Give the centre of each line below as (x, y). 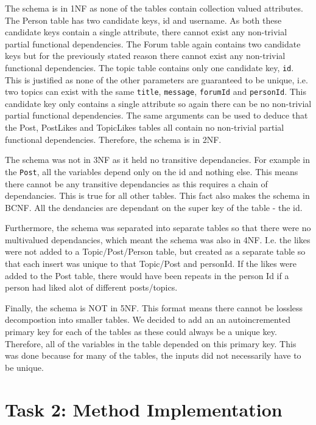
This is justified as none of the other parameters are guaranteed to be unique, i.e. (156, 79)
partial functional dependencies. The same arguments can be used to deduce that (156, 115)
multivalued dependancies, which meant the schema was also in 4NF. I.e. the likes (158, 239)
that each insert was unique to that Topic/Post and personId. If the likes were (151, 264)
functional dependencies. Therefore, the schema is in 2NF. (113, 139)
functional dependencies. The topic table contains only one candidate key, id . (149, 67)
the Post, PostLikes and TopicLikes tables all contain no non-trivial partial (145, 127)
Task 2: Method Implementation (144, 409)
